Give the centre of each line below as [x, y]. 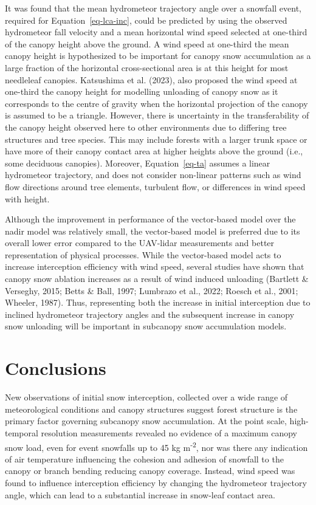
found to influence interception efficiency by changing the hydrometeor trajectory [156, 482]
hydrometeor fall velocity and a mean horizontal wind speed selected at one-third [156, 32]
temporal [22, 432]
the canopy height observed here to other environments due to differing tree [146, 127]
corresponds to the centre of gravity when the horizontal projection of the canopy [156, 103]
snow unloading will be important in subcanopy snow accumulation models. [146, 326]
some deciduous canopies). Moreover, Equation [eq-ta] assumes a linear [138, 163]
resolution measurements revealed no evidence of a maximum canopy [169, 432]
